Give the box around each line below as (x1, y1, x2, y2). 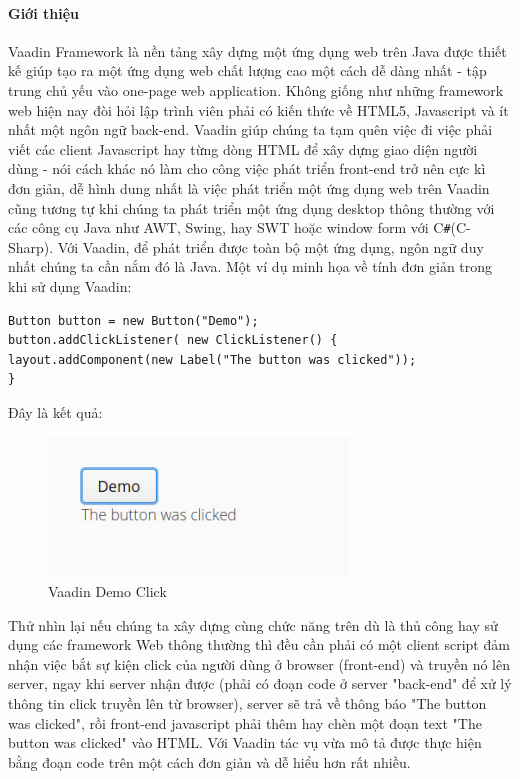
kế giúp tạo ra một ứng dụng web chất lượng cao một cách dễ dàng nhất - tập (8, 60, 487, 81)
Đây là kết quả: (8, 401, 103, 422)
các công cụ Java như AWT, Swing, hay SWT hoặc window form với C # (8, 217, 451, 238)
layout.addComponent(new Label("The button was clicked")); (8, 352, 417, 367)
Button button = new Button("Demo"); (8, 313, 259, 328)
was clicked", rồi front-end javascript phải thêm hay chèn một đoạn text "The (8, 712, 482, 733)
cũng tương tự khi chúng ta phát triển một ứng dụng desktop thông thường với (8, 197, 495, 218)
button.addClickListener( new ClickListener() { (8, 333, 338, 348)
